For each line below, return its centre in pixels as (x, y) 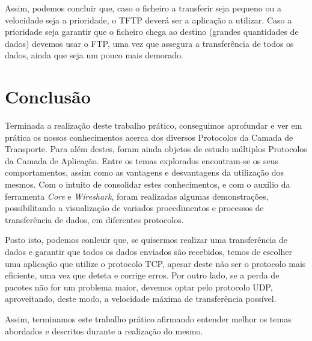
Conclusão (48, 97)
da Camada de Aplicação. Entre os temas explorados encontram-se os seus (142, 160)
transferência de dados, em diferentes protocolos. (94, 219)
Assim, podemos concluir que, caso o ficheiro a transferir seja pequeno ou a (143, 8)
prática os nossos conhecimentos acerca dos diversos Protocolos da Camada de (149, 137)
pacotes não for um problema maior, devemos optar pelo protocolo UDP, (139, 287)
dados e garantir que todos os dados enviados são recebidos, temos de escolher (148, 252)
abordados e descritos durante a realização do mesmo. (104, 330)
